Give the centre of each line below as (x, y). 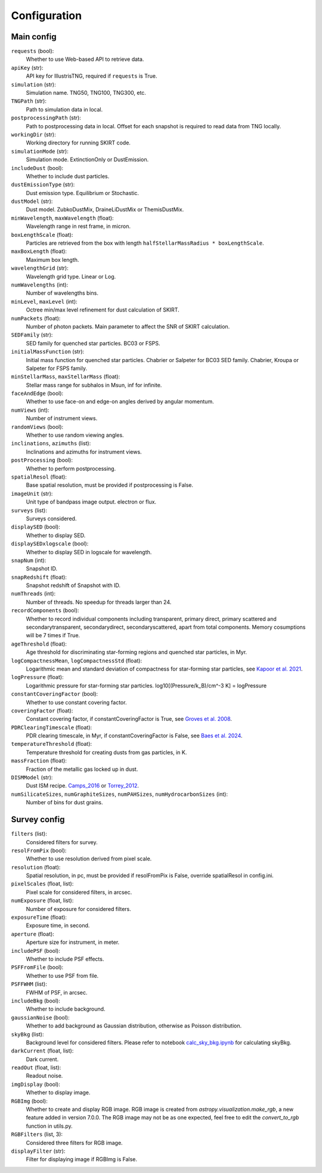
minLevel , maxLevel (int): (44, 301)
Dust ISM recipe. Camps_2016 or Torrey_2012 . (83, 786)
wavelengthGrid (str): (40, 268)
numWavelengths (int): (40, 285)
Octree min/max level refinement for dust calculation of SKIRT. (103, 310)
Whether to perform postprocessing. (71, 468)
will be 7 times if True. (53, 635)
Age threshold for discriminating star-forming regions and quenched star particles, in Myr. (137, 652)
